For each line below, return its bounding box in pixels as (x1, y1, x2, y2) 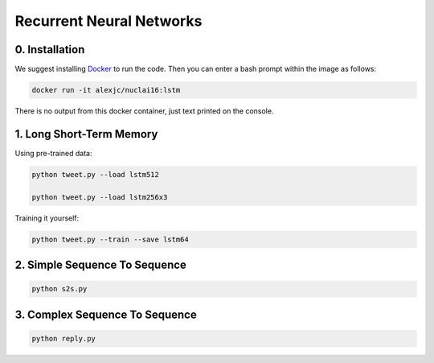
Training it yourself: (14, 213, 80, 223)
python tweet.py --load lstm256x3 (31, 192, 168, 201)
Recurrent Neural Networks (14, 12, 203, 30)
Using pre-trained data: (14, 148, 92, 158)
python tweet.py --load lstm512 (31, 170, 160, 179)
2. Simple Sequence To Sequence (14, 258, 186, 272)
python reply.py (31, 334, 96, 343)
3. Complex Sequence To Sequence (14, 307, 197, 321)
